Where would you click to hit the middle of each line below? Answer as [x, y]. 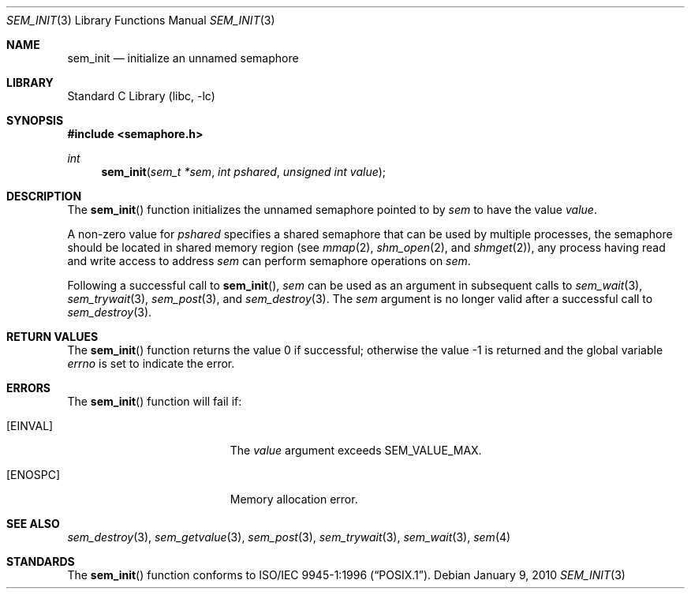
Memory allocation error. [294, 499]
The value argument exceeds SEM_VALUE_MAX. [356, 450]
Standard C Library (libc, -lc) [141, 96]
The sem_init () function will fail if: [155, 401]
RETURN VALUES [52, 337]
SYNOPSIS [35, 120]
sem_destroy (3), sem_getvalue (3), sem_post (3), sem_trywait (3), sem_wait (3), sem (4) [289, 537]
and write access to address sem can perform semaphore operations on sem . [269, 261]
